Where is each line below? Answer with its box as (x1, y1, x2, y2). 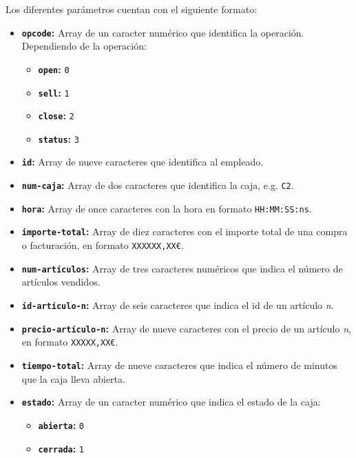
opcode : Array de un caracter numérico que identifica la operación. (21, 25, 304, 39)
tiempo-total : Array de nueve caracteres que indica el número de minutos (21, 357, 337, 372)
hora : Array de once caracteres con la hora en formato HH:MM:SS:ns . (21, 201, 312, 215)
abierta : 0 (38, 417, 85, 432)
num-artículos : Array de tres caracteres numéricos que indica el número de (21, 261, 343, 275)
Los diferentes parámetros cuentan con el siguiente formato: (6, 2, 258, 16)
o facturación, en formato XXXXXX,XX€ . (21, 238, 184, 252)
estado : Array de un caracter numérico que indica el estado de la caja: (21, 395, 321, 409)
